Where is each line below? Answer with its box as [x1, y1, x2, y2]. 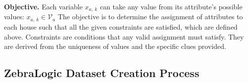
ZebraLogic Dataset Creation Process [4, 65, 199, 81]
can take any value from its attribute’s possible [99, 1, 243, 11]
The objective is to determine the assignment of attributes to [57, 11, 243, 22]
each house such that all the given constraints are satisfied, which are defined [4, 21, 238, 32]
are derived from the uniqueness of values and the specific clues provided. [4, 41, 226, 51]
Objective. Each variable [4, 1, 83, 11]
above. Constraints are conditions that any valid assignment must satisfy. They [4, 31, 244, 41]
